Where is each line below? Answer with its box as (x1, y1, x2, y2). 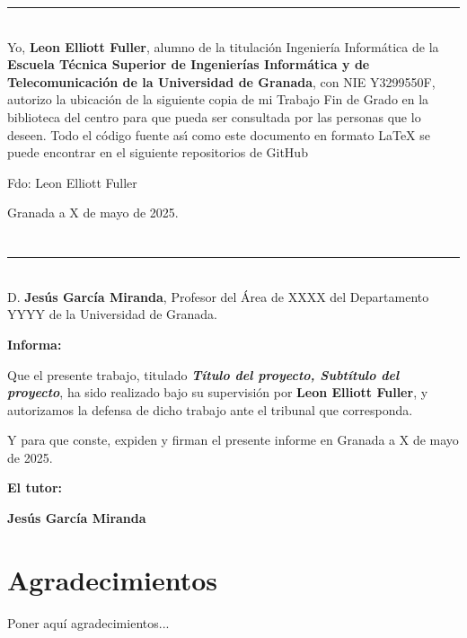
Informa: (7, 334, 62, 353)
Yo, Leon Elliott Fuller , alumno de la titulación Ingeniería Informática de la (7, 37, 439, 56)
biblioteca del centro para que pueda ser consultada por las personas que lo (7, 107, 421, 126)
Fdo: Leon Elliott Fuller (7, 173, 137, 191)
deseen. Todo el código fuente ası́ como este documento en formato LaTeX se (7, 125, 431, 144)
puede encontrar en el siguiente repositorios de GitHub (7, 143, 308, 162)
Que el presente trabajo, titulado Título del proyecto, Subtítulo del (7, 365, 400, 384)
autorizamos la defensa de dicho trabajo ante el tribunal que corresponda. (7, 400, 413, 419)
